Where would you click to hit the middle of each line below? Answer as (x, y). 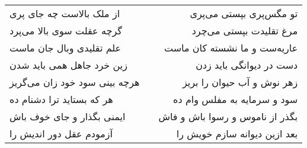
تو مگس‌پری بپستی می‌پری (244, 13)
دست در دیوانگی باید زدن (247, 65)
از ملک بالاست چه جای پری (65, 13)
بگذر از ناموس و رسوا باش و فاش (228, 116)
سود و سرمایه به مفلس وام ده (236, 99)
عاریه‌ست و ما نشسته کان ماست (231, 48)
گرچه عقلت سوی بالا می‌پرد (66, 30)
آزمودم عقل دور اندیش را (61, 133)
